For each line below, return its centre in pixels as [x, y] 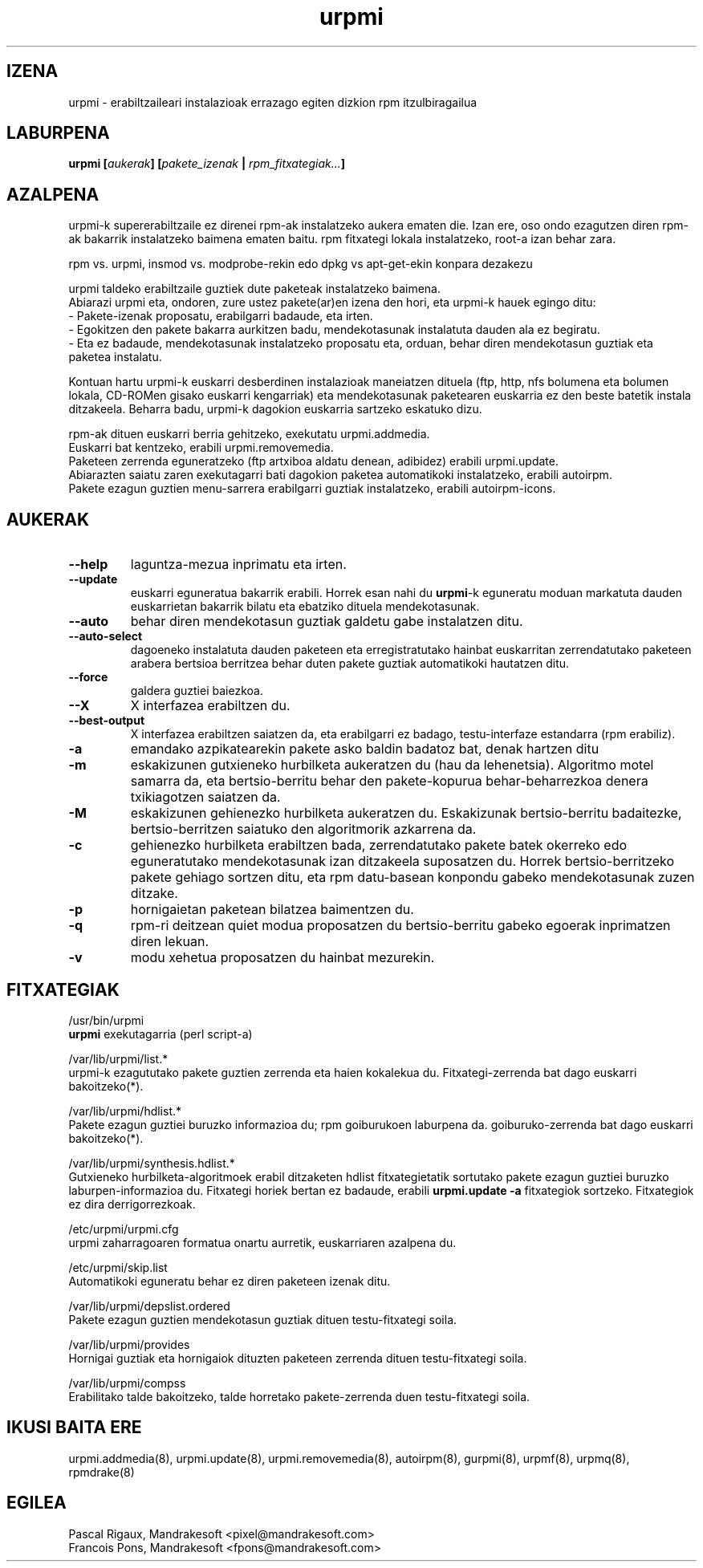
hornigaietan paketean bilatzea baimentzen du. [272, 910]
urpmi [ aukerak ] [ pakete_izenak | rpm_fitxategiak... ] [207, 164]
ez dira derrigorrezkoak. [132, 1204]
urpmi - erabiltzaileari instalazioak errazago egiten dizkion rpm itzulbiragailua [273, 102]
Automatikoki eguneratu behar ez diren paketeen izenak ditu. [230, 1281]
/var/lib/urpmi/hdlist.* [125, 1111]
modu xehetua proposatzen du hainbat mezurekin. [282, 958]
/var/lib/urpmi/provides [129, 1344]
